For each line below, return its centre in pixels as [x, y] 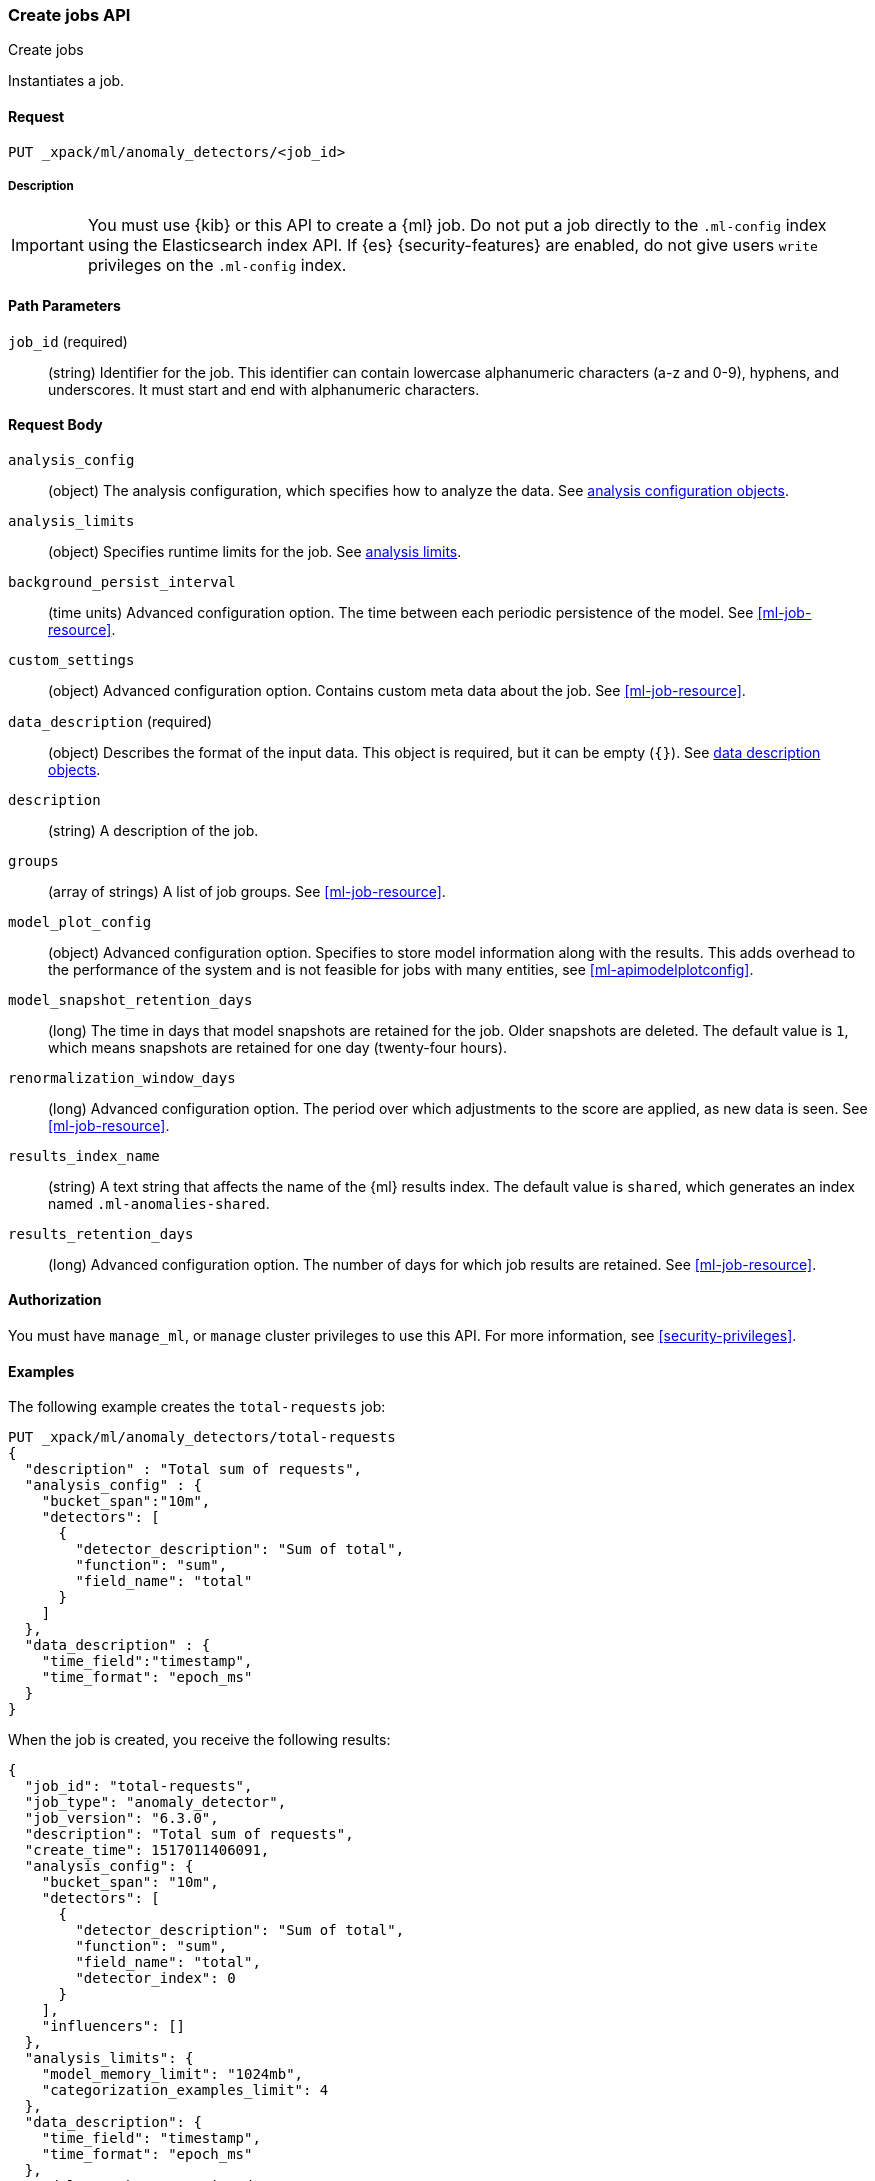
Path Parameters [64, 305]
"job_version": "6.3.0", [121, 1818]
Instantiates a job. [66, 81]
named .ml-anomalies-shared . [159, 1203]
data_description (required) [110, 721]
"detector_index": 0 [155, 1978]
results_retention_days [101, 1233]
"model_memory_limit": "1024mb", [172, 2074]
